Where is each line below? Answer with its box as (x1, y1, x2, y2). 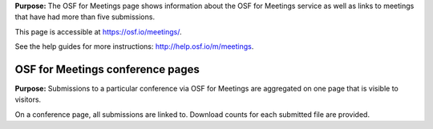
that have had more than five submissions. (14, 12, 156, 22)
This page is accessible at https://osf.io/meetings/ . (14, 26, 182, 36)
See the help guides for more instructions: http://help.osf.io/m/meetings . (14, 42, 254, 51)
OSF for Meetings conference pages (14, 62, 200, 76)
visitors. (14, 95, 42, 104)
